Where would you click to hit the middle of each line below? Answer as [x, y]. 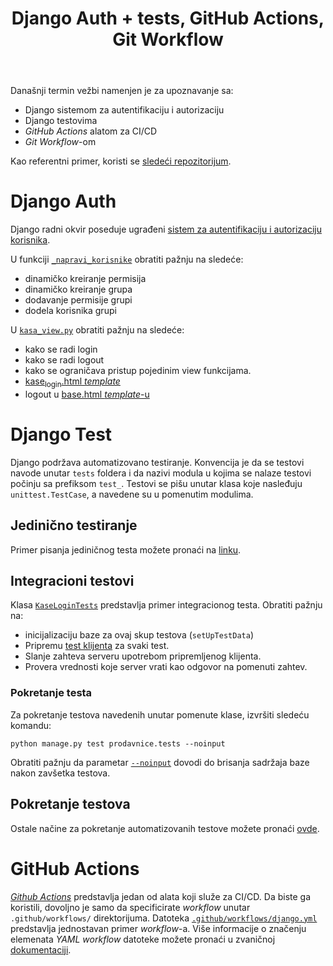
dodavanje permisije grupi [78, 300]
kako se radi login [61, 349]
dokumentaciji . [41, 949]
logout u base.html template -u [87, 394]
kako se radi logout [64, 360]
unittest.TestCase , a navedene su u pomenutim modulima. [132, 494]
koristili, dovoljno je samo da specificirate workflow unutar [130, 907]
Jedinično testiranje [74, 525]
